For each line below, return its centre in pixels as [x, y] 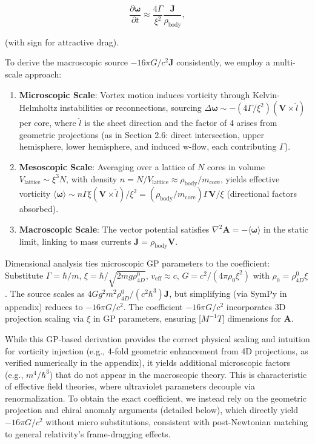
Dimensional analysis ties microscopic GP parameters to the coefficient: [138, 263]
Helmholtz [38, 108]
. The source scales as [45, 293]
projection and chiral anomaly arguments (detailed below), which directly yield [152, 410]
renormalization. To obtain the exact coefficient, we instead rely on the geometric [156, 398]
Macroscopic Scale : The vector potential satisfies [114, 229]
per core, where [48, 123]
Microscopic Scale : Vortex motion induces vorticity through [134, 94]
